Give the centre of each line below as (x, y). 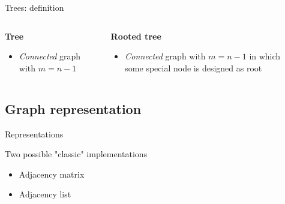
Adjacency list (45, 194)
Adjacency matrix (52, 174)
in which (265, 56)
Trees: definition (34, 7)
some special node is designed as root (193, 67)
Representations (34, 133)
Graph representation (73, 108)
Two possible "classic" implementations (76, 154)
